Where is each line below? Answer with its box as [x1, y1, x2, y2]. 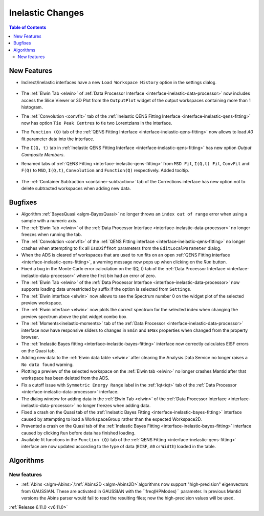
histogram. [21, 104, 43, 110]
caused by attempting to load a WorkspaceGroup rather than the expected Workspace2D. [21, 416, 202, 422]
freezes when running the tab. [21, 232, 82, 237]
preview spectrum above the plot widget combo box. [21, 313, 128, 320]
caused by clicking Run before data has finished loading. [21, 430, 135, 436]
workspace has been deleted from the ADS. [21, 375, 110, 381]
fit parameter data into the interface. [21, 136, 95, 142]
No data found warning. [21, 362, 74, 367]
